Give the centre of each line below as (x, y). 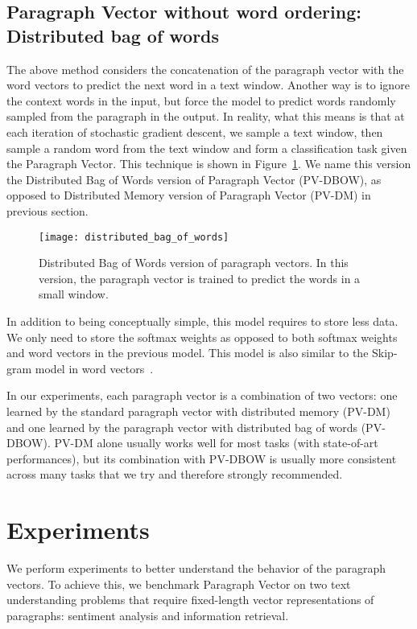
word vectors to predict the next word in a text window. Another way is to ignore (208, 85)
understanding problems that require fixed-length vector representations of (190, 600)
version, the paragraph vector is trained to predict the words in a (200, 278)
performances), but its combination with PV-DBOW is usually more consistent (202, 458)
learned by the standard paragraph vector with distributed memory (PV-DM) (198, 411)
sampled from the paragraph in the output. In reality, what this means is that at (206, 116)
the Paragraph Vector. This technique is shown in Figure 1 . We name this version (209, 164)
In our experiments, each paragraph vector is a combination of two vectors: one (202, 395)
